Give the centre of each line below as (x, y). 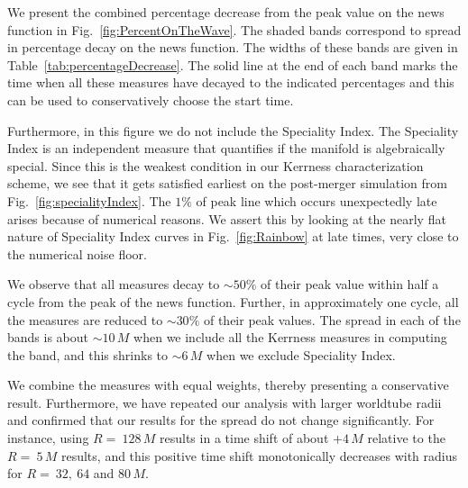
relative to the (406, 438)
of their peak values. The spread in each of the (332, 319)
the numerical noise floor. (77, 253)
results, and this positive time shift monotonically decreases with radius (259, 455)
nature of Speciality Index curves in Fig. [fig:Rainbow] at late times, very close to (233, 236)
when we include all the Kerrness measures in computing (290, 337)
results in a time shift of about (244, 438)
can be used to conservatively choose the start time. (151, 99)
